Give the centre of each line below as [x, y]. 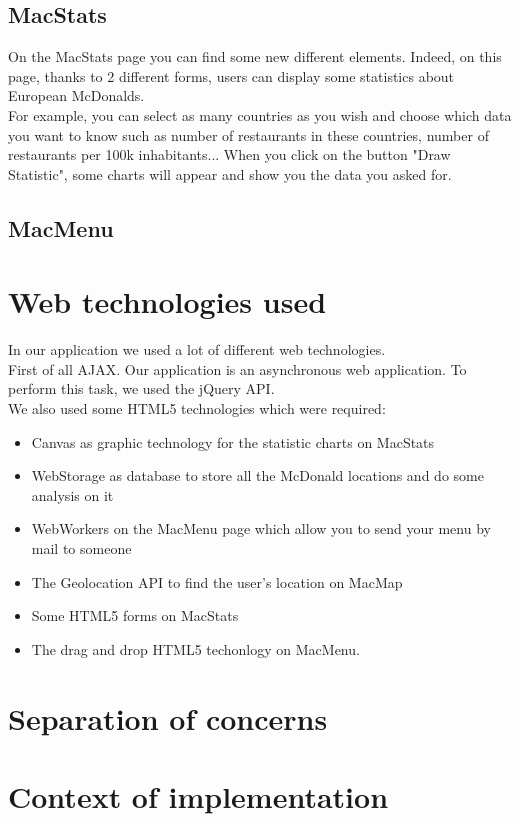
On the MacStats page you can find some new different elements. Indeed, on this [255, 56]
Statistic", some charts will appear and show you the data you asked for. [230, 173]
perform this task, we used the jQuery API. [141, 388]
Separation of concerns [168, 717]
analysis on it [72, 494]
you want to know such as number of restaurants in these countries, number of [248, 134]
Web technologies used [167, 301]
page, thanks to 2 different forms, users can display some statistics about [231, 75]
